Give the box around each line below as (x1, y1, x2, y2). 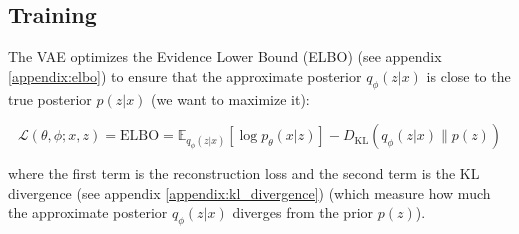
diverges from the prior (232, 202, 374, 223)
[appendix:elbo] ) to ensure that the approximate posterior (8, 65, 362, 86)
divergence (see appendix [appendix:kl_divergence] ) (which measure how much (8, 182, 491, 203)
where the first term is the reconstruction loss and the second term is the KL (8, 163, 480, 184)
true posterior (8, 88, 92, 109)
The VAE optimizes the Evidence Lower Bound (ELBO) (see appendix (8, 46, 442, 67)
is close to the (426, 65, 511, 86)
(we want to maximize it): (151, 88, 310, 109)
